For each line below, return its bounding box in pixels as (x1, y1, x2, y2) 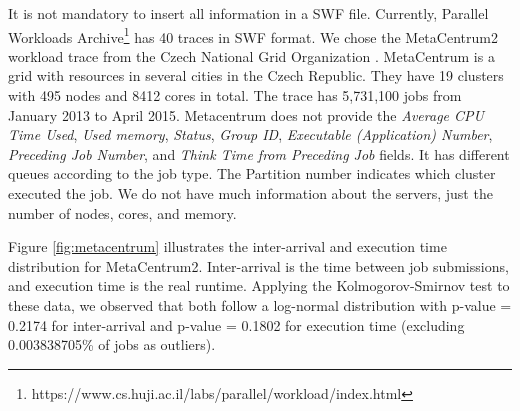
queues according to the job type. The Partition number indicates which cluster (8, 163, 496, 184)
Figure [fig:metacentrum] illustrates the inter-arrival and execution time (8, 236, 447, 257)
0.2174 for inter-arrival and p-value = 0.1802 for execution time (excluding (8, 314, 465, 335)
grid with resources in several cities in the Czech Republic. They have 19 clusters (8, 65, 504, 86)
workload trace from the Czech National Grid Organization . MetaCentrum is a (8, 45, 495, 66)
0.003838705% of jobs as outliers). (8, 334, 216, 355)
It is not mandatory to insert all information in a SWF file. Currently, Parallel (8, 3, 489, 23)
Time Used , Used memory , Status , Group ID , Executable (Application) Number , (8, 124, 493, 145)
